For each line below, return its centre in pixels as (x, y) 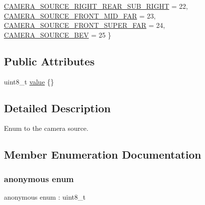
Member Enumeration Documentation (103, 154)
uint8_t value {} (29, 81)
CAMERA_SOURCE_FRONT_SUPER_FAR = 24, (85, 25)
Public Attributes (49, 61)
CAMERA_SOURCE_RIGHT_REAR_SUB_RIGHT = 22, (96, 6)
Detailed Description (57, 108)
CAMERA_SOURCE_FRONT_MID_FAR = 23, (80, 15)
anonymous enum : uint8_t (45, 196)
